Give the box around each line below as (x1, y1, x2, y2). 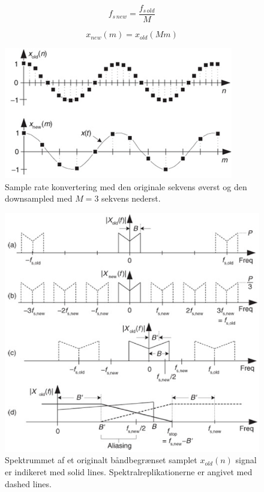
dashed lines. (5, 477, 52, 490)
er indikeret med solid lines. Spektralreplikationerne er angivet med (5, 465, 253, 478)
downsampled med (5, 192, 73, 205)
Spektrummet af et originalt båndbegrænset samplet (5, 454, 197, 466)
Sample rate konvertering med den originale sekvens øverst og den (5, 180, 247, 193)
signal (235, 454, 257, 466)
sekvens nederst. (101, 192, 161, 205)
